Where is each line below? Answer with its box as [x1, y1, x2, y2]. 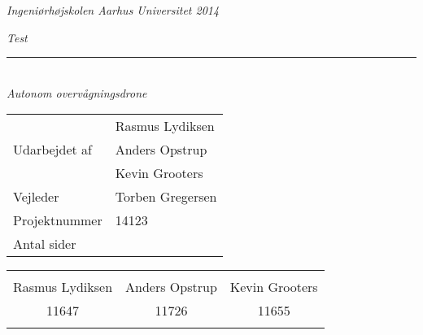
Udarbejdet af [13, 140, 92, 159]
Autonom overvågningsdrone [7, 84, 147, 101]
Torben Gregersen [115, 187, 217, 207]
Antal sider [13, 234, 76, 254]
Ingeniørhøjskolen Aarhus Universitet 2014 [7, 2, 220, 18]
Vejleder [13, 187, 59, 207]
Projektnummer [13, 211, 102, 230]
